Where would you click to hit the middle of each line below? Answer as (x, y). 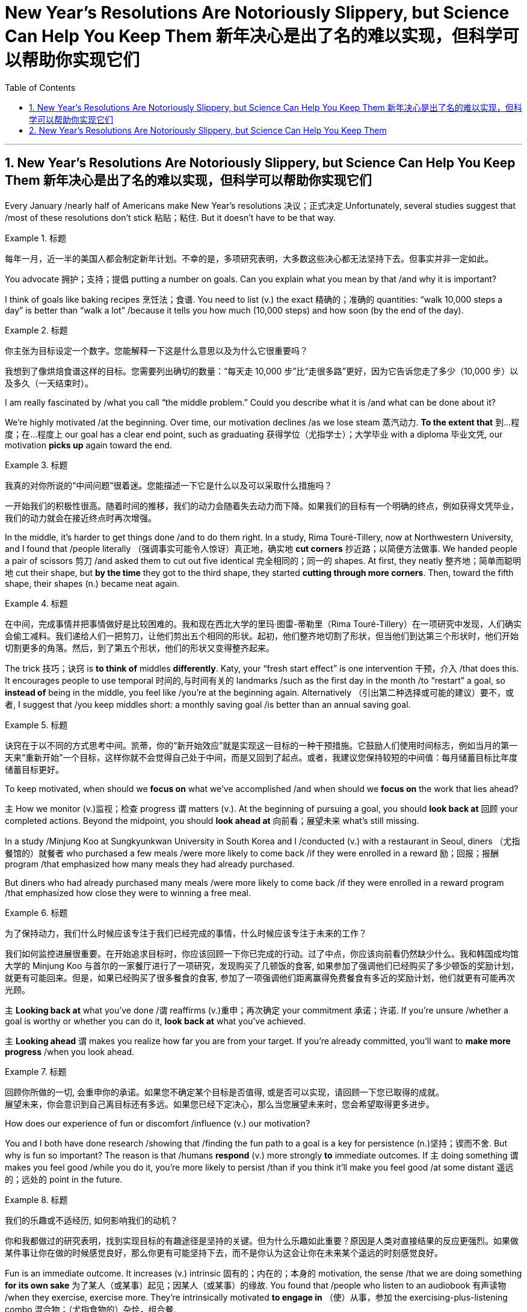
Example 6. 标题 (36, 912)
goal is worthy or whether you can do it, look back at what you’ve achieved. (155, 1021)
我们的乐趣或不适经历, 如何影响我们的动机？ (91, 1220)
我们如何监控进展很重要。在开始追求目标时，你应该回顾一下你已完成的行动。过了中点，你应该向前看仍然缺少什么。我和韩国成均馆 (262, 953)
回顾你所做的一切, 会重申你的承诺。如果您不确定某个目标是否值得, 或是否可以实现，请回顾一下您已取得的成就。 (224, 1092)
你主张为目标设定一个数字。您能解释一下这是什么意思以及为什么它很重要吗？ (156, 350)
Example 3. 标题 (36, 465)
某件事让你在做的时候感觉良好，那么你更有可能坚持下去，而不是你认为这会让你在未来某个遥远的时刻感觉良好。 (224, 1252)
